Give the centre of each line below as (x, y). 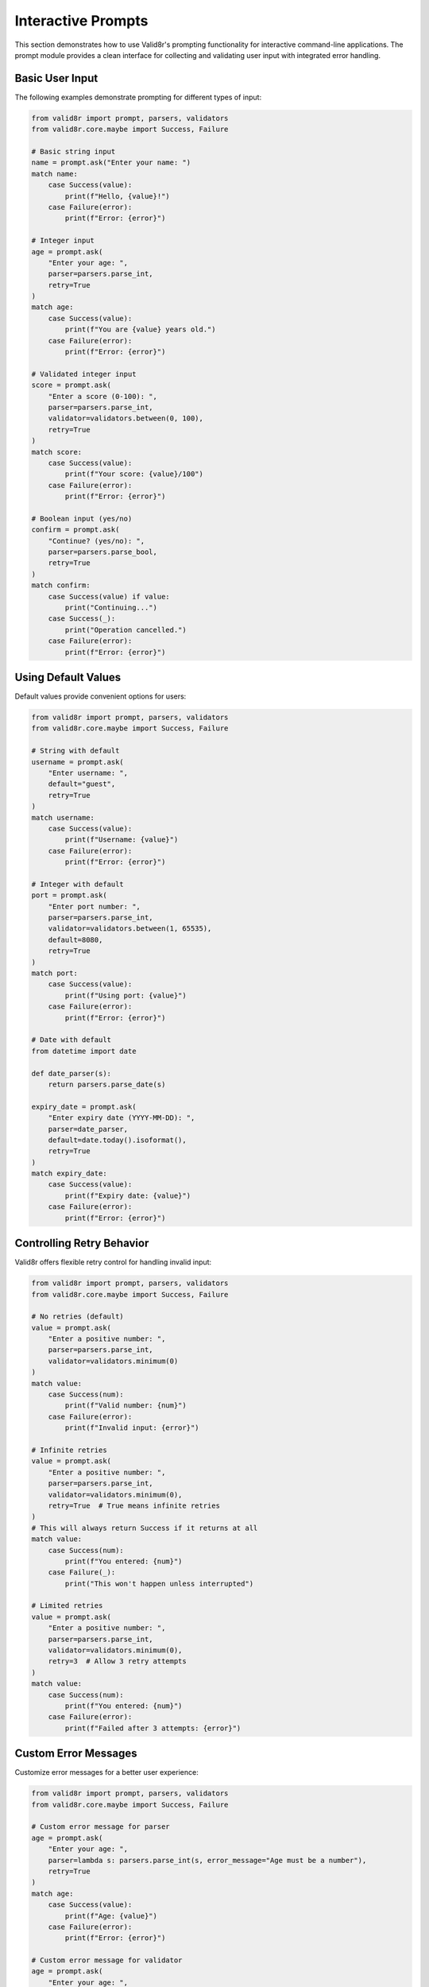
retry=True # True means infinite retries (134, 1505)
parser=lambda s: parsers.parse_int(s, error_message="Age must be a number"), (207, 1860)
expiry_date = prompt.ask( (84, 1106)
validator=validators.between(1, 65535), (130, 929)
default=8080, (75, 939)
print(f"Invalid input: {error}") (132, 1428)
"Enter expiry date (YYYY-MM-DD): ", (122, 1118)
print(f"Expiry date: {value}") (128, 1195)
